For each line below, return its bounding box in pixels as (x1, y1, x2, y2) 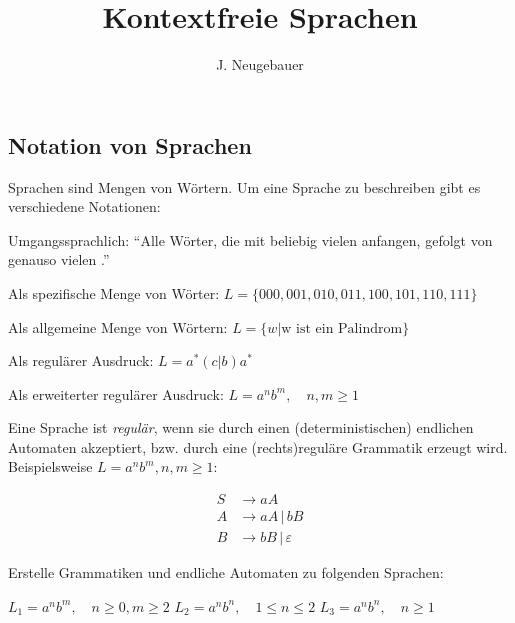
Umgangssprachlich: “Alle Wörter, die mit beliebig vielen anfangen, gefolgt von (8, 229, 493, 250)
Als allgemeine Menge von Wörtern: (8, 316, 228, 337)
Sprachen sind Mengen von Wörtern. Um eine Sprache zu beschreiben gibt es (8, 176, 481, 197)
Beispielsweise (8, 456, 93, 477)
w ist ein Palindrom (281, 321, 403, 336)
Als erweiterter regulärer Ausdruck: (8, 383, 224, 404)
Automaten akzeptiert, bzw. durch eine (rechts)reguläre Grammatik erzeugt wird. (8, 436, 508, 457)
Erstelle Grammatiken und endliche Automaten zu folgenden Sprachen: (8, 562, 444, 583)
